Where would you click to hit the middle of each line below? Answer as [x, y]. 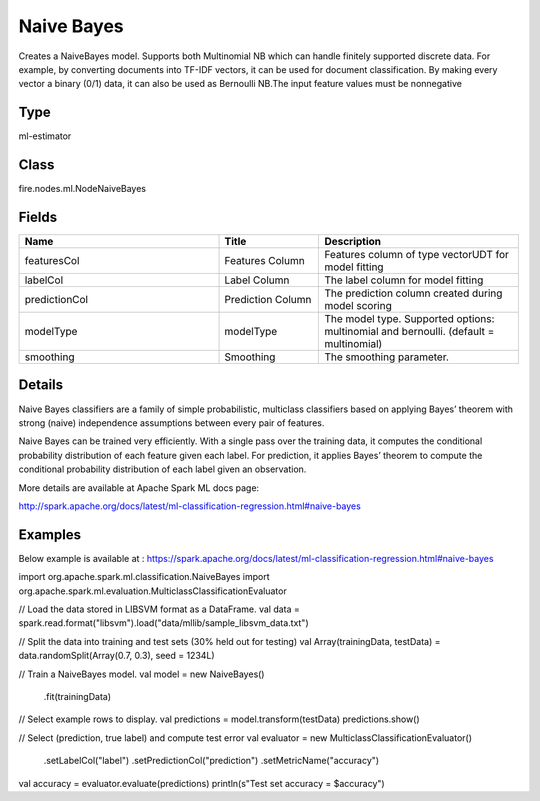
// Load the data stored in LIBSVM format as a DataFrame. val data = [159, 609]
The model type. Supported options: [409, 319]
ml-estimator [45, 136]
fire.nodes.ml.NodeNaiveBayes [82, 189]
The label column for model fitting [404, 280]
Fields [38, 216]
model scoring [358, 306]
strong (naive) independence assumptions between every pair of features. [171, 422]
